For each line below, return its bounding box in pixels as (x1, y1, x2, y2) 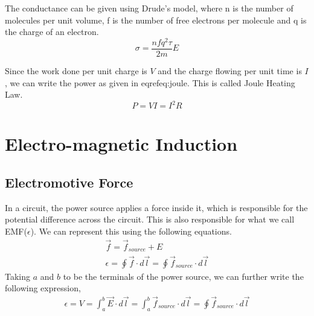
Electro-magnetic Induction (5, 131, 238, 156)
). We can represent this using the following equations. (30, 224, 232, 237)
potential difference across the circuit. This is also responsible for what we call (5, 213, 295, 226)
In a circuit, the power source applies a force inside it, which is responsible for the (5, 201, 308, 213)
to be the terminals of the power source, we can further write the (63, 270, 304, 282)
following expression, (5, 282, 81, 294)
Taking (5, 270, 31, 282)
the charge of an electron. (5, 25, 99, 38)
